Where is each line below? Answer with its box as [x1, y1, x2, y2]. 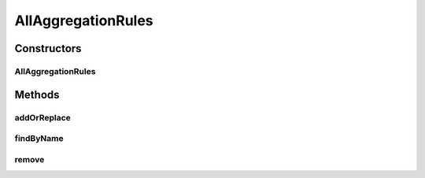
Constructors [14, 42, 82, 55]
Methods [14, 87, 60, 102]
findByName [14, 133, 64, 144]
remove [14, 154, 45, 165]
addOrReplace [14, 112, 71, 123]
